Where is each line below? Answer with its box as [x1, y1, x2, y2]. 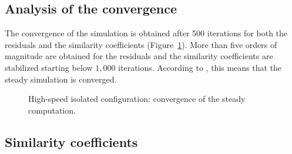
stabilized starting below [5, 61, 93, 73]
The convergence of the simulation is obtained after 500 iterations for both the [5, 27, 288, 39]
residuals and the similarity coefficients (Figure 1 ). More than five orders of [5, 38, 277, 50]
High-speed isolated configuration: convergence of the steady [28, 93, 246, 105]
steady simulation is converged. [5, 73, 117, 85]
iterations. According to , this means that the [118, 61, 282, 73]
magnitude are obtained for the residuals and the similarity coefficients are [5, 50, 273, 62]
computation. [28, 104, 76, 116]
